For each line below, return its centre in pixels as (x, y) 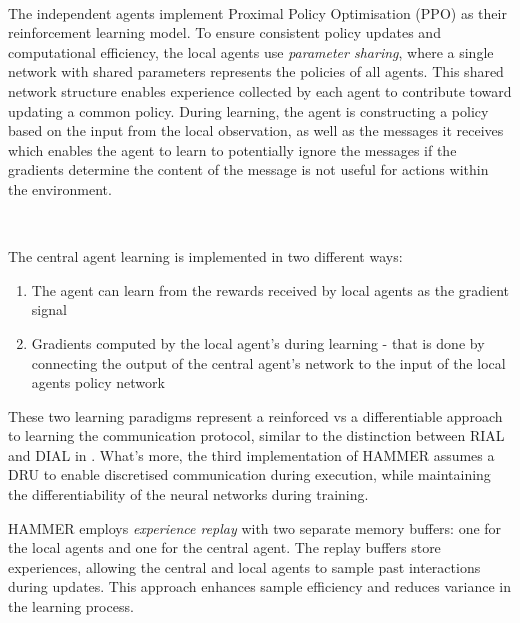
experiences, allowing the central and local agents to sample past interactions (244, 566)
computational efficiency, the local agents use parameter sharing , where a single (251, 51)
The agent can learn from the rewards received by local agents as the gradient (270, 289)
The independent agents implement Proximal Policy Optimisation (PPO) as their (257, 12)
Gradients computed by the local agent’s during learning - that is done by (258, 342)
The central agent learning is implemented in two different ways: (205, 256)
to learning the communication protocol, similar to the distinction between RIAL (256, 435)
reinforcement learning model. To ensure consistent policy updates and (224, 32)
